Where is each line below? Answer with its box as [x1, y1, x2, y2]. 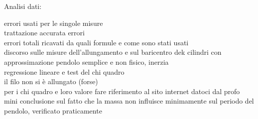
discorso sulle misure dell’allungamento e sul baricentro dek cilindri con [4, 47, 222, 57]
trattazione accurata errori [4, 27, 85, 38]
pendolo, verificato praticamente [4, 105, 102, 116]
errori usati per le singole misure [4, 17, 103, 28]
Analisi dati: [4, 1, 42, 11]
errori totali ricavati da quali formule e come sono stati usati [4, 37, 189, 47]
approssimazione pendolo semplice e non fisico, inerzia [4, 56, 169, 67]
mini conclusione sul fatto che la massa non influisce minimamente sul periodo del [4, 96, 254, 106]
